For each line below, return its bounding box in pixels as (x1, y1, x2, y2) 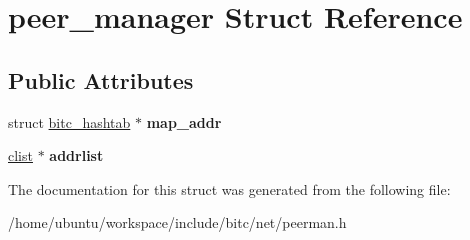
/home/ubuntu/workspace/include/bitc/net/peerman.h (8, 212, 347, 233)
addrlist (49, 145, 104, 166)
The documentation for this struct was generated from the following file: (8, 178, 451, 199)
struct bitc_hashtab (8, 111, 131, 132)
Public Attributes (8, 64, 194, 95)
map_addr (146, 111, 222, 132)
